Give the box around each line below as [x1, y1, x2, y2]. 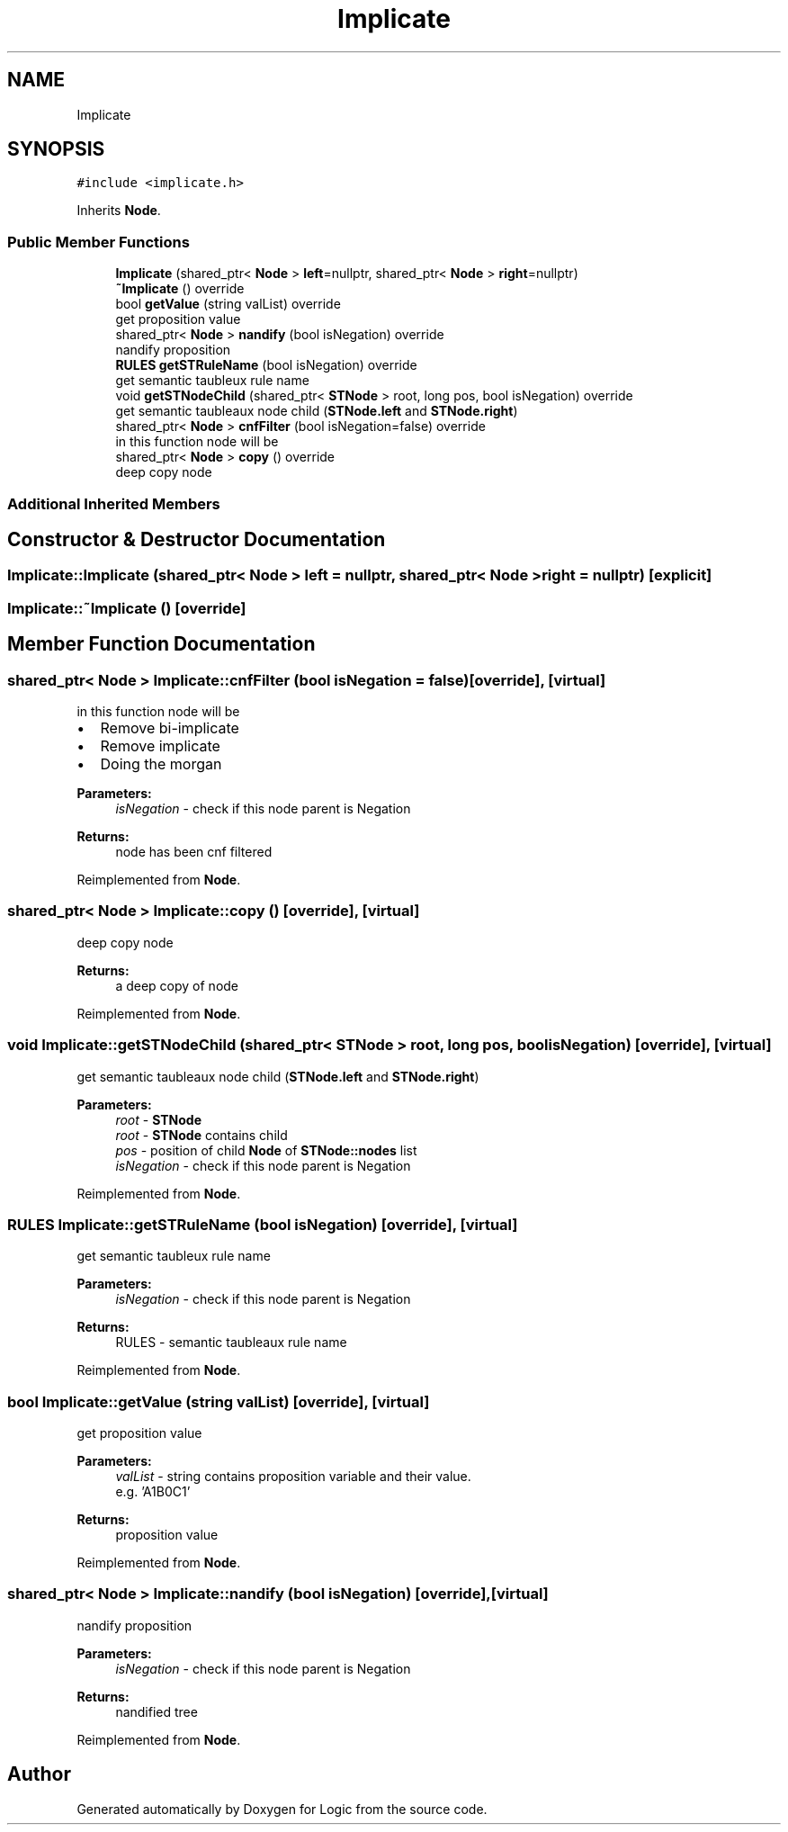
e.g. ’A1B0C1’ [115, 1484, 191, 1499]
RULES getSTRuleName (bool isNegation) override [115, 357, 417, 373]
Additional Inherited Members [7, 494, 220, 513]
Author [7, 1763, 71, 1786]
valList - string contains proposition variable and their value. [115, 1468, 471, 1484]
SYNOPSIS [7, 138, 105, 161]
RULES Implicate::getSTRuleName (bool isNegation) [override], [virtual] [7, 1215, 518, 1234]
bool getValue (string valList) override [115, 296, 341, 312]
